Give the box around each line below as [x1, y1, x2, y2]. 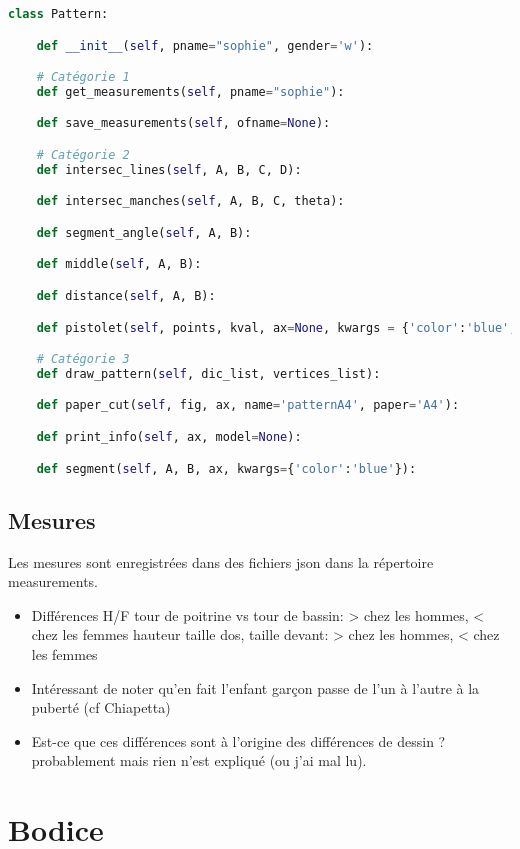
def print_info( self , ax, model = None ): [36, 430, 302, 444]
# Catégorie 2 [36, 148, 130, 162]
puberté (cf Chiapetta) [31, 697, 171, 718]
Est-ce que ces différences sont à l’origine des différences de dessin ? [31, 730, 446, 751]
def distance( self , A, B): [36, 289, 216, 303]
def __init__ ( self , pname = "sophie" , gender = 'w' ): [36, 38, 374, 53]
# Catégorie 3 [36, 352, 130, 367]
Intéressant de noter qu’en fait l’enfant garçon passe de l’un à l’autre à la [31, 677, 480, 698]
